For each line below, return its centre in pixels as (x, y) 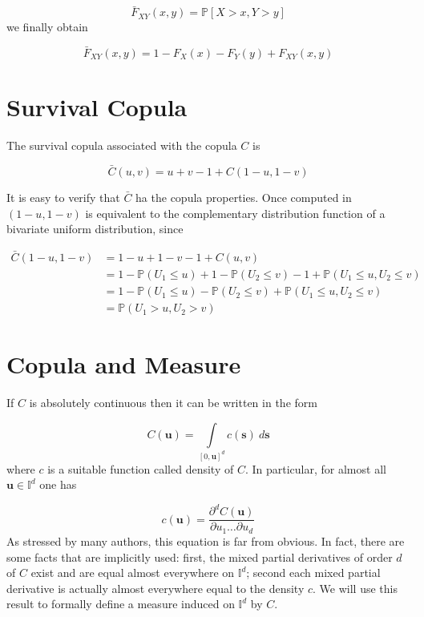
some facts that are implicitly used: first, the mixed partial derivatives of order (200, 557)
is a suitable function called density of (141, 468)
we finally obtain (47, 27)
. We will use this (355, 588)
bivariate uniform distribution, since (95, 229)
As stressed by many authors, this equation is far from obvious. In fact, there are (206, 540)
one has (58, 484)
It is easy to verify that (63, 197)
